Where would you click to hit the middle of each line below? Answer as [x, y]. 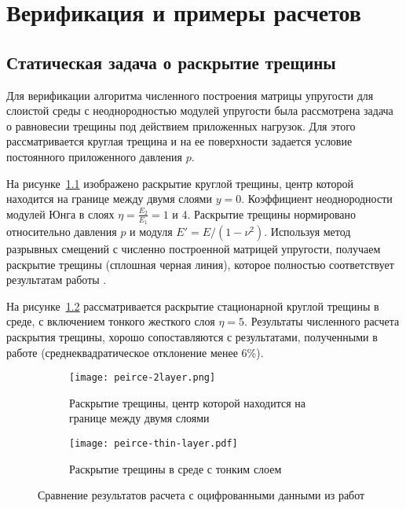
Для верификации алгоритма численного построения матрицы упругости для [190, 95]
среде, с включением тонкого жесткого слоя [111, 321]
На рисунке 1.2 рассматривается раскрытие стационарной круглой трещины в [193, 306]
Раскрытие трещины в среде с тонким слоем [176, 468]
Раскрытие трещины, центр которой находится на [187, 402]
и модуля [151, 231]
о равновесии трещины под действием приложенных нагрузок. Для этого [181, 125]
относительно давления [62, 231]
